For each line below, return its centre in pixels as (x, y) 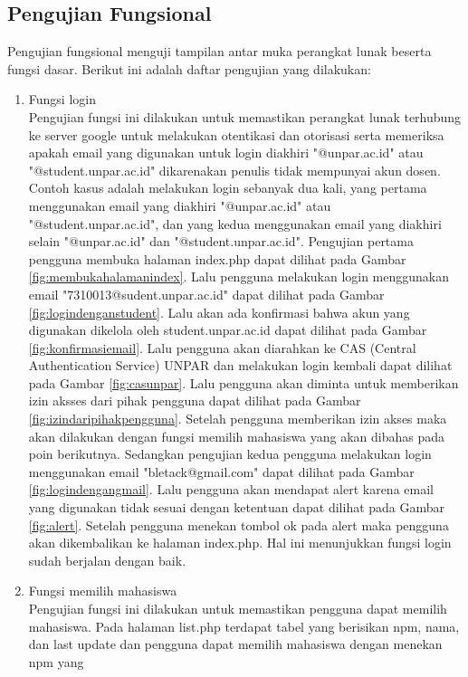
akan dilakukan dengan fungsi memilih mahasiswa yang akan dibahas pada (237, 436)
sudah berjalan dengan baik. (107, 560)
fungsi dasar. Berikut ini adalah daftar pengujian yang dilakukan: (189, 68)
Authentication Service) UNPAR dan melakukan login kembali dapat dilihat (240, 365)
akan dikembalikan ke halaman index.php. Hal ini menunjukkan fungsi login (240, 543)
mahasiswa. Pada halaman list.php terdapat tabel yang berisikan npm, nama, (244, 626)
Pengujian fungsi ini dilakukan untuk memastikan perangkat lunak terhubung (245, 116)
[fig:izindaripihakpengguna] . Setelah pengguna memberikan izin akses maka (238, 419)
